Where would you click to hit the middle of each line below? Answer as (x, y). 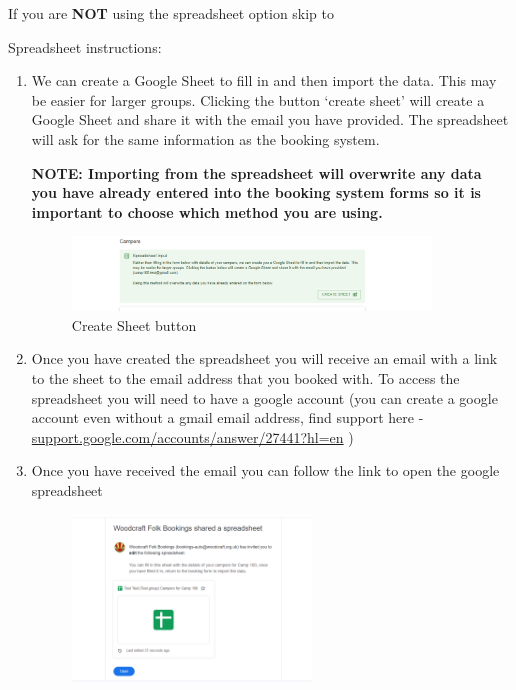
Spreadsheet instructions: (85, 46)
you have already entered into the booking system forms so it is (256, 192)
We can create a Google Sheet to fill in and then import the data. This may (264, 80)
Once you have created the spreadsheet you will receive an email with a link (264, 358)
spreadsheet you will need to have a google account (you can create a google (264, 397)
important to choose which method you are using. (207, 211)
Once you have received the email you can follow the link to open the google (265, 470)
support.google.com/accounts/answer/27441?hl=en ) (192, 436)
